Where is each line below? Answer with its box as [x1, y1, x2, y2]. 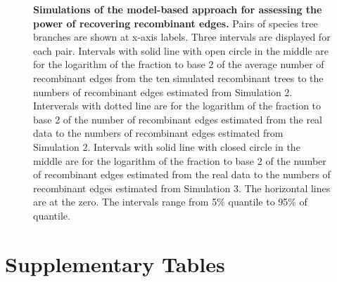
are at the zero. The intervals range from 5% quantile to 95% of [33, 194, 307, 209]
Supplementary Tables [5, 249, 225, 278]
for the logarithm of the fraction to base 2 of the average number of [33, 57, 324, 72]
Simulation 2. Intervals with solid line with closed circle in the [33, 139, 300, 154]
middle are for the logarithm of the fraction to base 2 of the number [33, 153, 326, 168]
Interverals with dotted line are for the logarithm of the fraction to [33, 98, 322, 113]
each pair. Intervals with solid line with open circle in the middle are [33, 43, 329, 58]
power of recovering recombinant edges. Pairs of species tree [33, 15, 318, 30]
